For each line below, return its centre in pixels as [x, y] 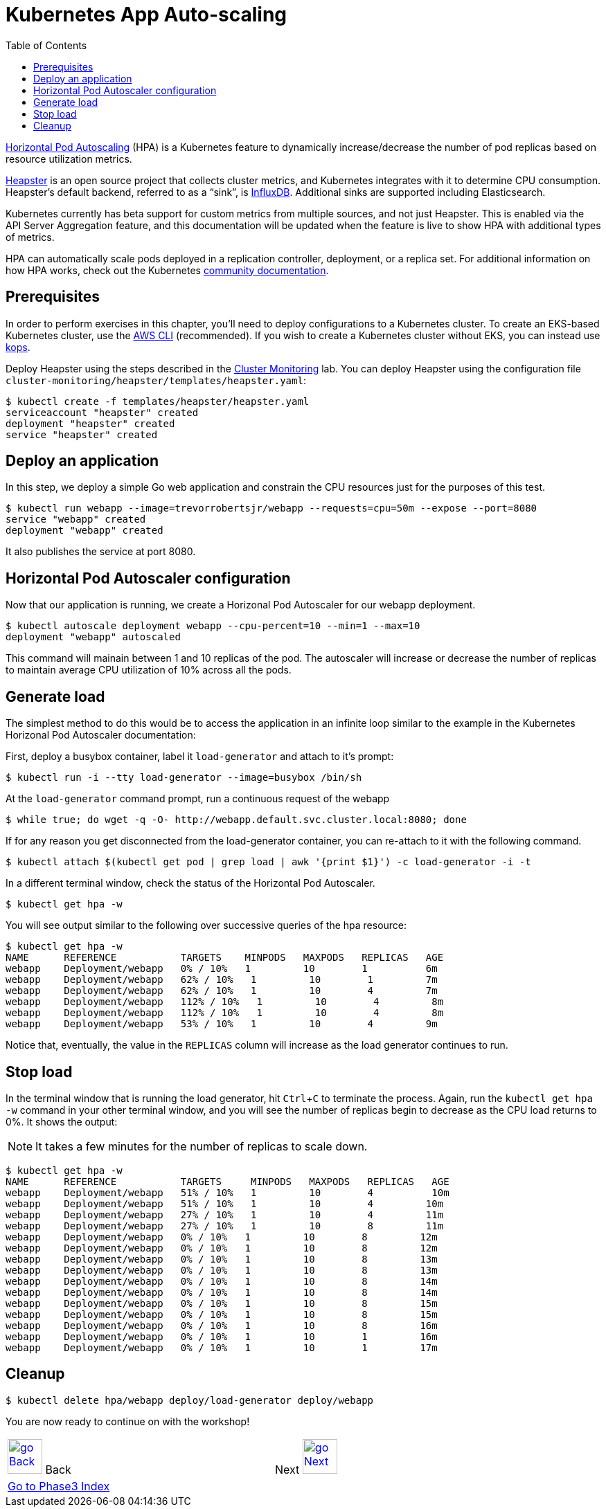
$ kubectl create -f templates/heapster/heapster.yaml [158, 401]
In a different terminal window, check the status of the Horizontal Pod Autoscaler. [190, 883]
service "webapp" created [76, 519]
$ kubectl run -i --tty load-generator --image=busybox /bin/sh [184, 778]
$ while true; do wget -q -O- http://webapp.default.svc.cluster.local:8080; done [236, 820]
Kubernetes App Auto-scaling [146, 15]
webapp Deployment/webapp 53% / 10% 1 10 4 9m [222, 1024]
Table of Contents [46, 45]
